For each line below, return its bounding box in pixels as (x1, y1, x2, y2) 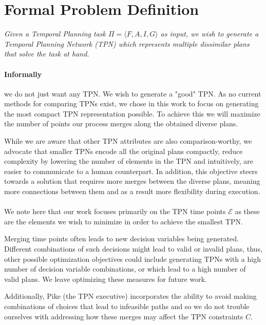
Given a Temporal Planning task (4, 28, 106, 39)
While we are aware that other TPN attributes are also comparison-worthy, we (4, 136, 252, 146)
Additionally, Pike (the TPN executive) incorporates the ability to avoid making (4, 291, 257, 301)
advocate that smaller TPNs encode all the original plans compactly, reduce (4, 145, 243, 156)
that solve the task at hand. (4, 48, 89, 59)
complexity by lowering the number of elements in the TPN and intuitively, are (4, 156, 253, 166)
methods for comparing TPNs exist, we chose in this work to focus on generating (4, 98, 259, 109)
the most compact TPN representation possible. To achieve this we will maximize (4, 108, 260, 119)
